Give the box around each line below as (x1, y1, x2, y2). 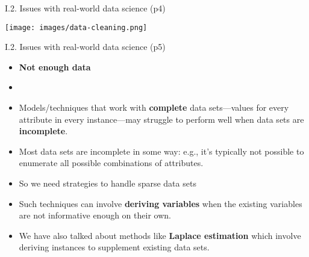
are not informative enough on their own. (19, 209, 171, 221)
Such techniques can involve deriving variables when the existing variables (19, 197, 302, 209)
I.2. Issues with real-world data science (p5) (5, 40, 166, 53)
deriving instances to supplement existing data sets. (19, 241, 210, 253)
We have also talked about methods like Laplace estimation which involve (19, 229, 301, 241)
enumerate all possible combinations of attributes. (19, 156, 204, 169)
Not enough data (19, 60, 91, 73)
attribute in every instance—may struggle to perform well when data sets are (19, 113, 304, 125)
